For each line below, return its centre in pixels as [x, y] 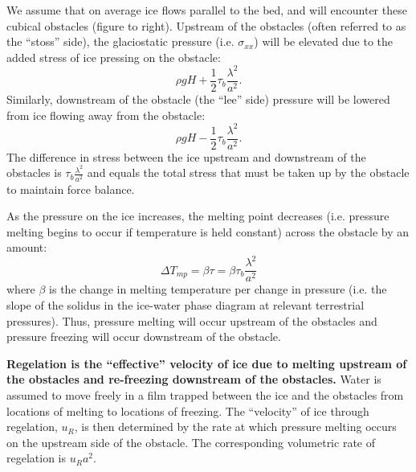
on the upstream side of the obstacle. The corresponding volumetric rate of [191, 442]
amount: [27, 247]
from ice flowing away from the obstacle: [106, 115]
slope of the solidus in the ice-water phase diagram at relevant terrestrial [186, 305]
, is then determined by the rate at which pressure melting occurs [235, 427]
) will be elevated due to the [323, 41]
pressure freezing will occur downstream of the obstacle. [144, 337]
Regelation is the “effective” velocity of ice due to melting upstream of [207, 363]
